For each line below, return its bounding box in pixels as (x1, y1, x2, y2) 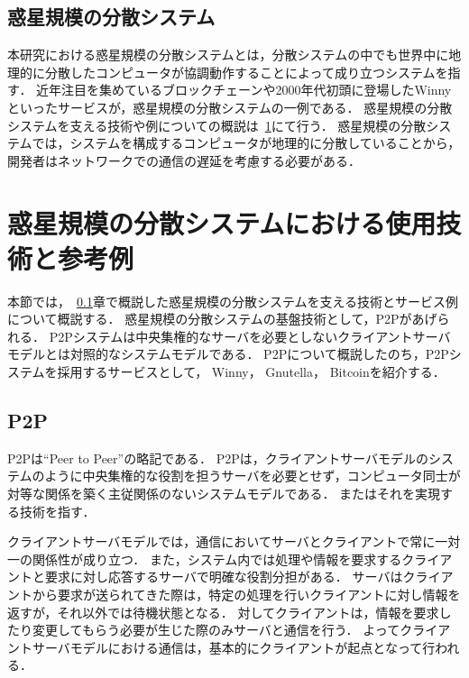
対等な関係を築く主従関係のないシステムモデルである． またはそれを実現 (7, 484, 441, 503)
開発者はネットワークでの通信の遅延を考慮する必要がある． (7, 151, 361, 169)
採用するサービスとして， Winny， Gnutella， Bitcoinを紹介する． (57, 362, 446, 381)
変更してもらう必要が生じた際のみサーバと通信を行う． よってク (32, 620, 413, 639)
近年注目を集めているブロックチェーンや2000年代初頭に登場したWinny (36, 80, 452, 99)
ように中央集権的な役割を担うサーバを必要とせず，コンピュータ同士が (44, 466, 461, 485)
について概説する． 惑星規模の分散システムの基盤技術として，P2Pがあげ (7, 309, 437, 328)
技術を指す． (19, 501, 96, 520)
